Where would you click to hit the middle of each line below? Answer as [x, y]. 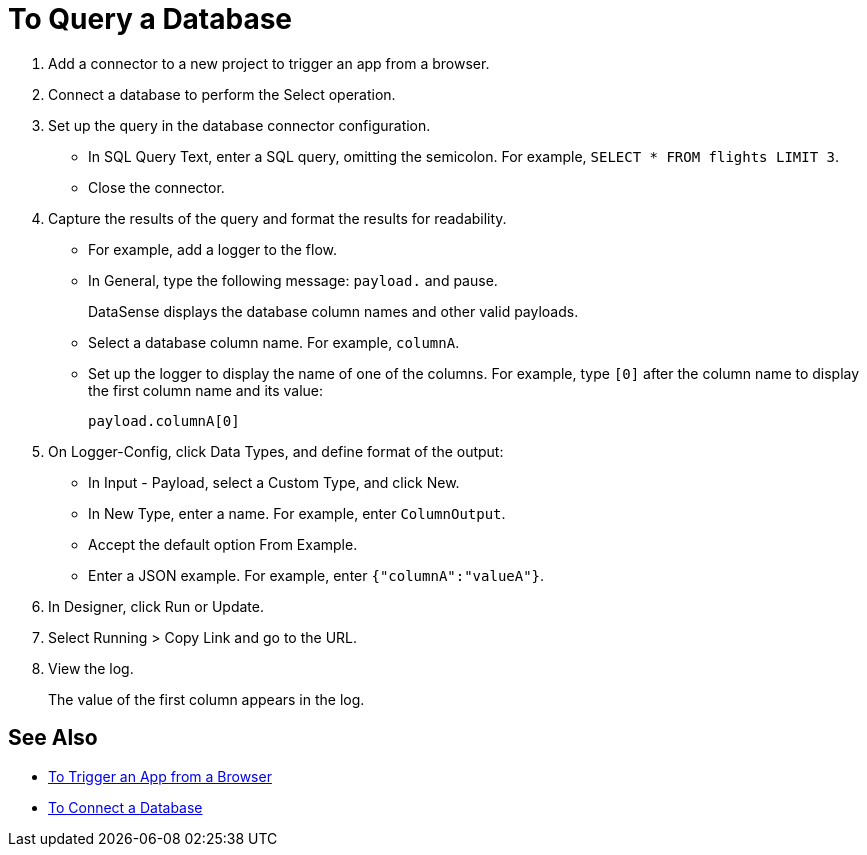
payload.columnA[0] [164, 420]
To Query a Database [150, 19]
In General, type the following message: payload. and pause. [293, 280]
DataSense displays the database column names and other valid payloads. [333, 311]
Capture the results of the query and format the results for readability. [277, 218]
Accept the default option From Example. [223, 544]
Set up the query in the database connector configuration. [239, 125]
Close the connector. [156, 187]
